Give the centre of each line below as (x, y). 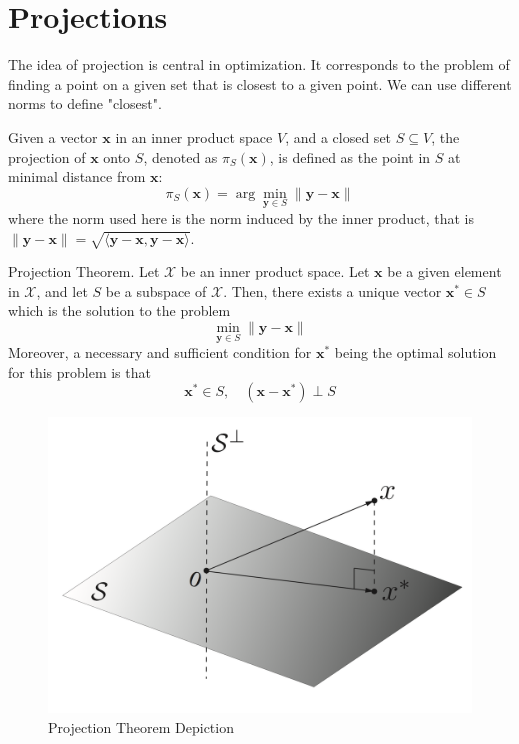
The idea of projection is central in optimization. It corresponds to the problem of (259, 64)
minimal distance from (77, 176)
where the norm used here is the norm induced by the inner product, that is (241, 217)
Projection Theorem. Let (84, 271)
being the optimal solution (415, 352)
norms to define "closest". (85, 103)
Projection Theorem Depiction (141, 726)
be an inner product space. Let (275, 271)
